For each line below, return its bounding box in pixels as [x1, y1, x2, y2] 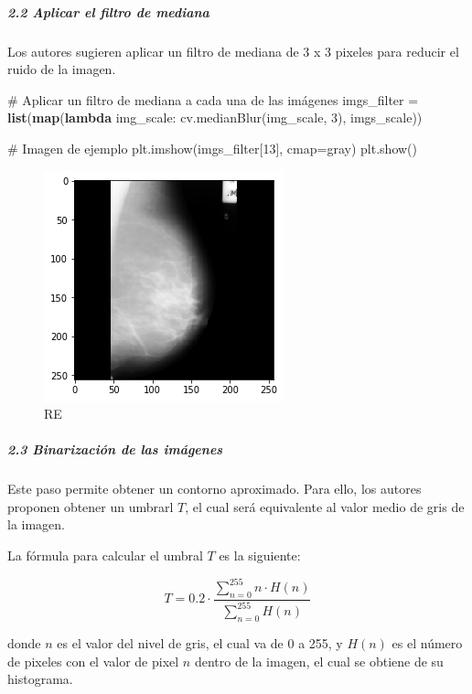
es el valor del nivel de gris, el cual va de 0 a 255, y [57, 634, 343, 653]
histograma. [7, 669, 73, 689]
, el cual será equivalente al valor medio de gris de [185, 496, 465, 516]
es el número [392, 634, 463, 653]
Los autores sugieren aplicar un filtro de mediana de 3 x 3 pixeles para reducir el [7, 41, 459, 60]
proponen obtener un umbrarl [7, 496, 174, 516]
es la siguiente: [219, 546, 301, 565]
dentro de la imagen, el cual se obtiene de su [194, 651, 444, 670]
